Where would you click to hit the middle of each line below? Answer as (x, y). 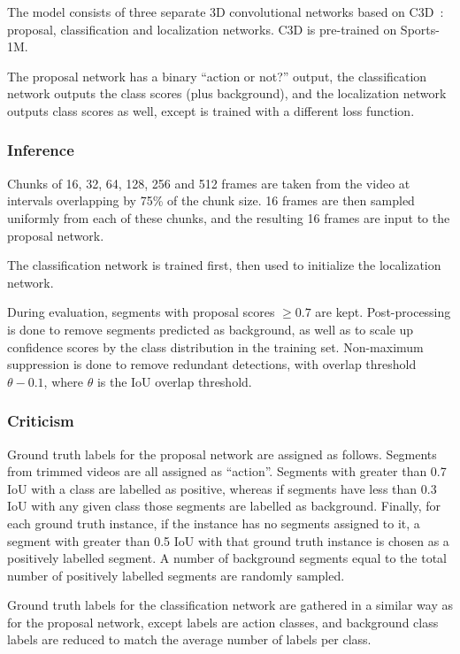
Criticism (41, 421)
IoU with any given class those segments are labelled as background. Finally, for (224, 506)
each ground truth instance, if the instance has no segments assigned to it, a (214, 523)
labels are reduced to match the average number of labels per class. (189, 639)
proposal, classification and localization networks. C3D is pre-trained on (202, 29)
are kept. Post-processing (383, 312)
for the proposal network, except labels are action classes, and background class (223, 622)
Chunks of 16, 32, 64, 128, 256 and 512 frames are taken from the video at (209, 183)
